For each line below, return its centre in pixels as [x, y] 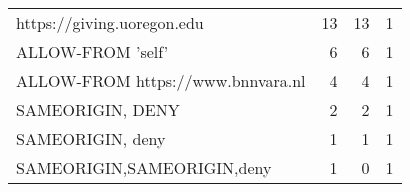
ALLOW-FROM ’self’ [92, 51]
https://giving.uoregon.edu [110, 22]
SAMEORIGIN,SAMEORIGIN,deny [144, 167]
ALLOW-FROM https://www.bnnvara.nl [161, 80]
